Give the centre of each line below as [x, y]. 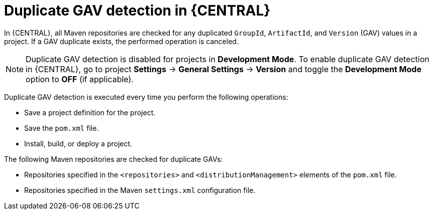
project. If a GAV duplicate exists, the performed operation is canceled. [121, 41]
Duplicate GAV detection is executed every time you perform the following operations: [146, 97]
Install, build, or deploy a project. [78, 143]
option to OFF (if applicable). [80, 79]
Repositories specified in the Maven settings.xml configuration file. [140, 190]
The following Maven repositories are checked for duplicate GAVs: [114, 159]
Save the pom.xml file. [62, 128]
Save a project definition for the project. [90, 112]
